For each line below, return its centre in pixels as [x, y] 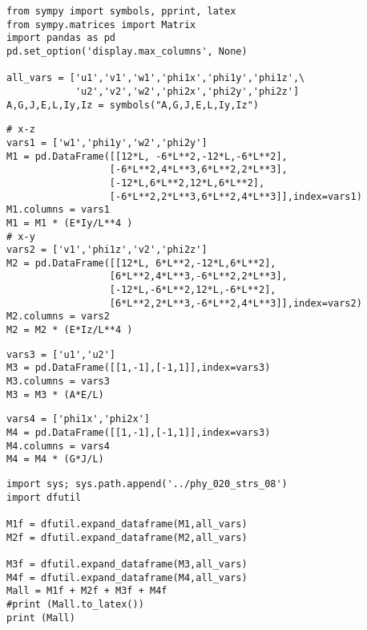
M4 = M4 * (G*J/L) [55, 459]
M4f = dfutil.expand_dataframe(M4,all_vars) [127, 577]
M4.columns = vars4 [58, 446]
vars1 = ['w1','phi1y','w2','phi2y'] [107, 142]
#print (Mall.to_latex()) [75, 604]
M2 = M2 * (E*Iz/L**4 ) [70, 330]
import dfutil [44, 497]
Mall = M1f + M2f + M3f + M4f [87, 591]
